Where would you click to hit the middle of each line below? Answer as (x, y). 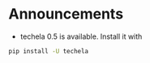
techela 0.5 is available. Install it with (81, 36)
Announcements (66, 14)
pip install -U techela (49, 51)
